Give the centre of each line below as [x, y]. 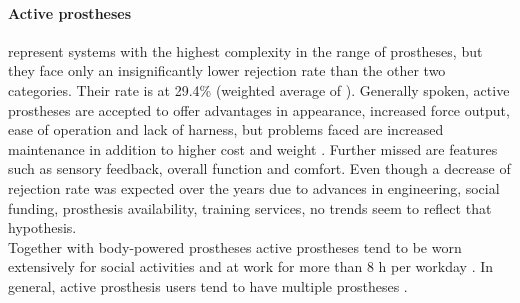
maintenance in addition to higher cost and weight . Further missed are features [253, 148]
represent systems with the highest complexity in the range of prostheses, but [245, 50]
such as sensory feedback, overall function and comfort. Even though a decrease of [259, 168]
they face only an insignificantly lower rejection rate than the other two [227, 70]
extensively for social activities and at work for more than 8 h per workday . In [251, 266]
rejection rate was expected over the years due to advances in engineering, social [254, 187]
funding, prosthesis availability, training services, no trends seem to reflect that [250, 207]
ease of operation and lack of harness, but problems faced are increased [226, 129]
